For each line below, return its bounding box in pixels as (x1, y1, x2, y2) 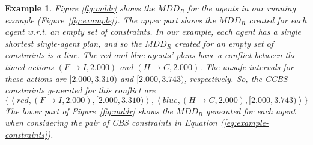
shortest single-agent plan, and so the (5, 37, 142, 49)
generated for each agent (206, 104, 296, 117)
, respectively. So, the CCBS (184, 72, 288, 84)
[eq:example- (223, 116, 269, 129)
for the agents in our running (187, 2, 296, 14)
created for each (249, 13, 307, 26)
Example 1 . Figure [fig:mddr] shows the (5, 2, 155, 14)
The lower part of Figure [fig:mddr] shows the (5, 104, 174, 117)
